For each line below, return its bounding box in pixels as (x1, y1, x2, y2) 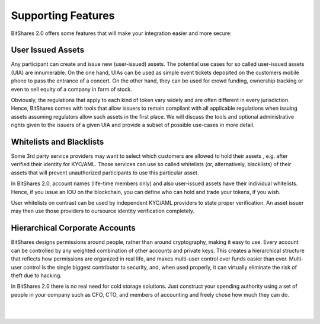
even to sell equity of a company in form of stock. (11, 85, 133, 93)
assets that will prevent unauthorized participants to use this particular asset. (11, 169, 199, 176)
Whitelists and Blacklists (11, 137, 104, 147)
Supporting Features (11, 9, 115, 22)
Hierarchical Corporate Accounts (11, 223, 136, 233)
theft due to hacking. (11, 272, 62, 279)
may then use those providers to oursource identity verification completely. (11, 208, 195, 215)
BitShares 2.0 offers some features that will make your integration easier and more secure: (11, 30, 232, 37)
